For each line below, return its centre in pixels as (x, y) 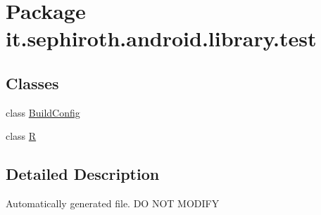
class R (21, 136)
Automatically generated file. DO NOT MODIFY (113, 203)
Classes (32, 83)
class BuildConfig (43, 112)
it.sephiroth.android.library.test (161, 38)
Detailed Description (83, 174)
